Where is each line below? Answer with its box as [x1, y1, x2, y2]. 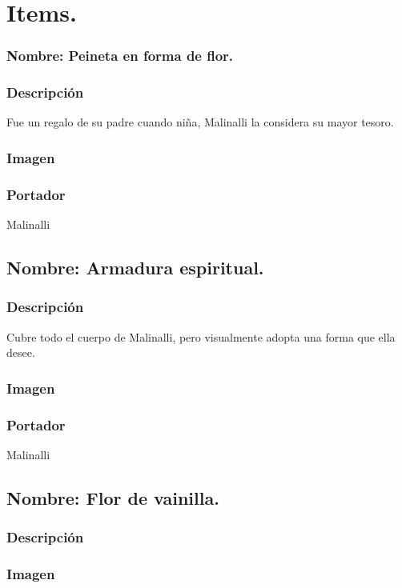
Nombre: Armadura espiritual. [6, 255, 264, 280]
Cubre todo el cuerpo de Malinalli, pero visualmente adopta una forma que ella [6, 328, 396, 345]
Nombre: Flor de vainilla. [6, 485, 219, 510]
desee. [6, 344, 35, 361]
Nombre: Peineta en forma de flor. [6, 46, 234, 66]
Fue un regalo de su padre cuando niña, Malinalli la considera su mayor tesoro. [6, 114, 394, 130]
